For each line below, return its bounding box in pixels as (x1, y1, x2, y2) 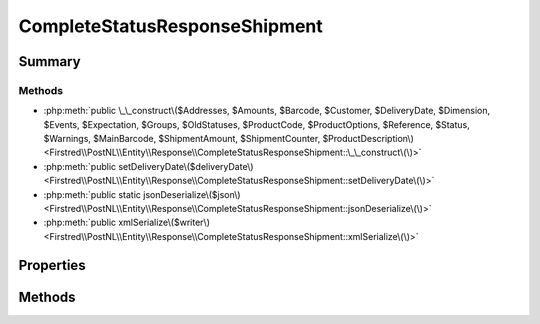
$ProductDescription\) (322, 133, 415, 145)
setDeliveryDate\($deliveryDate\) (118, 160, 254, 172)
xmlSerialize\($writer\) (118, 216, 210, 229)
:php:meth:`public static (43, 188, 142, 200)
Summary (18, 53, 81, 70)
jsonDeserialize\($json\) (143, 188, 241, 200)
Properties (18, 256, 86, 274)
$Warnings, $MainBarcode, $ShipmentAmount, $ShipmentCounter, (43, 133, 321, 145)
